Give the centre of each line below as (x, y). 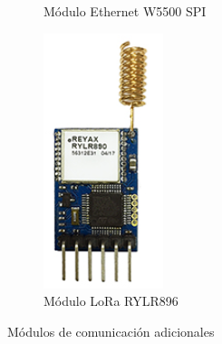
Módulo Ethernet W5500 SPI (125, 11)
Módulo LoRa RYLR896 (111, 301)
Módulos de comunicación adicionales (111, 331)
